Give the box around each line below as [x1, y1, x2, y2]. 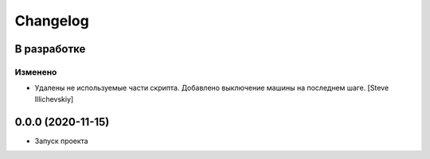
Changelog [14, 12, 89, 29]
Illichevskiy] [34, 94, 74, 103]
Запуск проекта [34, 136, 88, 145]
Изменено [14, 66, 57, 77]
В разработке [14, 42, 86, 56]
